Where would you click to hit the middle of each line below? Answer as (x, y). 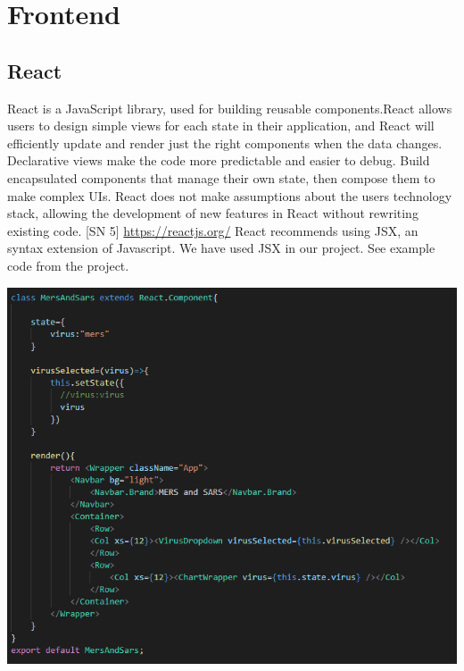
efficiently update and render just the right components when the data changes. (225, 143)
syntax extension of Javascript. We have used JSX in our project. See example (221, 248)
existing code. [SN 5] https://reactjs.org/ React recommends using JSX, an (213, 230)
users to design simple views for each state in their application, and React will (221, 126)
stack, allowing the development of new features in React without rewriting (213, 213)
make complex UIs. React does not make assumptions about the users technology (230, 195)
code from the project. (68, 265)
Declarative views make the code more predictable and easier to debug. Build (219, 160)
